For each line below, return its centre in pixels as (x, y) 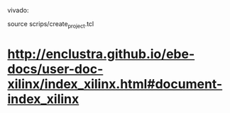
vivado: (18, 10)
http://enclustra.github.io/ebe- (101, 54)
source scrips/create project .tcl (51, 25)
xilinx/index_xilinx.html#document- (115, 84)
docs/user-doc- (55, 69)
